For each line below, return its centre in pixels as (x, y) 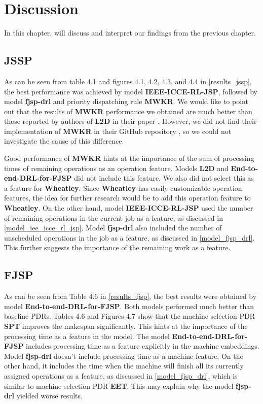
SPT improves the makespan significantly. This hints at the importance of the (126, 326)
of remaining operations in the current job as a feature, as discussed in (114, 217)
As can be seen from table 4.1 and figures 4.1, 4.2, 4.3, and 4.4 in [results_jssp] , (128, 81)
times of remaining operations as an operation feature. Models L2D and (116, 168)
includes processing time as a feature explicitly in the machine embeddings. (143, 346)
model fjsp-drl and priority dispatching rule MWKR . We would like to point (126, 101)
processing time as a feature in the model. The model (87, 336)
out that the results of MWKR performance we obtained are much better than (128, 111)
